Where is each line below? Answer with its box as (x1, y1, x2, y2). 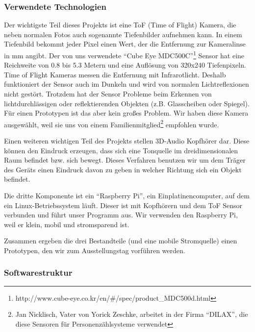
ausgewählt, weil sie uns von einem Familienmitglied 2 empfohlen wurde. (4, 118, 219, 129)
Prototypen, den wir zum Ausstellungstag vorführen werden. (4, 245, 185, 255)
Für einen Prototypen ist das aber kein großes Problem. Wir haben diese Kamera (4, 108, 249, 118)
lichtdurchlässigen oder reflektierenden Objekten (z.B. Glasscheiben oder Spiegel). (4, 98, 250, 108)
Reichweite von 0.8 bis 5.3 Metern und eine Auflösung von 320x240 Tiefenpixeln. (4, 60, 246, 70)
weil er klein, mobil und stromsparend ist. (4, 219, 129, 229)
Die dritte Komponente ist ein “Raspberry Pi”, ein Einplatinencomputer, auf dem (4, 190, 250, 201)
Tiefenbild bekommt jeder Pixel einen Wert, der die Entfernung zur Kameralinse (4, 39, 246, 49)
